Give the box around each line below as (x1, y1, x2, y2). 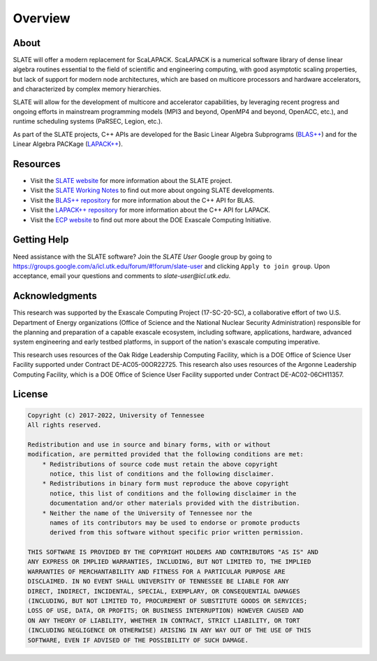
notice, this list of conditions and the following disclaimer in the (50, 489, 297, 497)
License (13, 388, 48, 400)
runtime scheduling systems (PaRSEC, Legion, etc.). (13, 117, 163, 126)
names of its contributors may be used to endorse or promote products (50, 518, 300, 527)
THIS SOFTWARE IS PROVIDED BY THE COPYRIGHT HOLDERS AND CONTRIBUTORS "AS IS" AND (27, 549, 319, 556)
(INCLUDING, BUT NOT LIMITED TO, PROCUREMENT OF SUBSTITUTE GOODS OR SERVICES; (27, 597, 308, 605)
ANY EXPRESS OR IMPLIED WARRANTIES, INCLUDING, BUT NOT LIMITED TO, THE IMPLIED (27, 558, 311, 566)
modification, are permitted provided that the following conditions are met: (27, 451, 304, 458)
